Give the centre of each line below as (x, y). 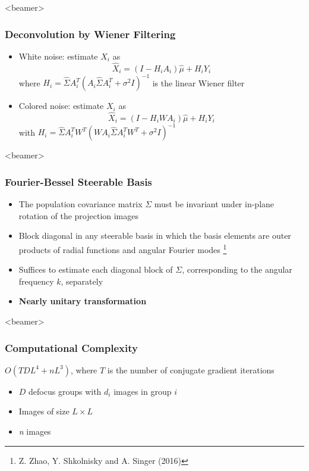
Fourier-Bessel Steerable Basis (78, 181)
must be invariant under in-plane (214, 204)
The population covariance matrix (81, 204)
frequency (36, 281)
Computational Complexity (71, 347)
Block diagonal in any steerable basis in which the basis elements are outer (155, 235)
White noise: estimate (58, 56)
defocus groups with (65, 391)
